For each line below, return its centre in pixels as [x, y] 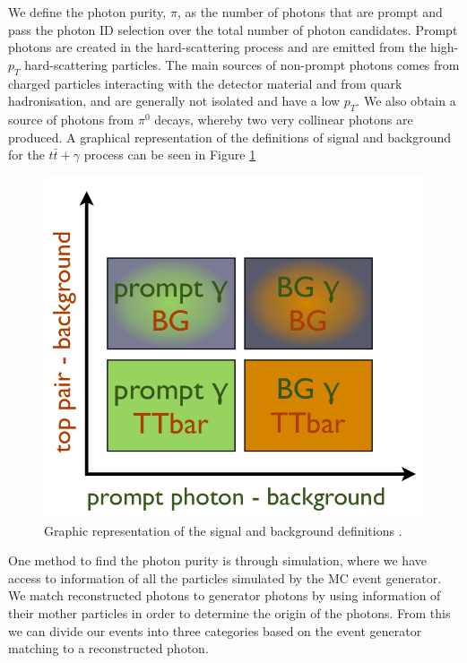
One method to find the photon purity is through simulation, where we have [217, 560]
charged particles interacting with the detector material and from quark [205, 83]
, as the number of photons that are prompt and [310, 12]
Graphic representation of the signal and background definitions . [223, 530]
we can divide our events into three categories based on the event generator [215, 630]
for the [26, 155]
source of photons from [71, 119]
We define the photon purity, [87, 12]
